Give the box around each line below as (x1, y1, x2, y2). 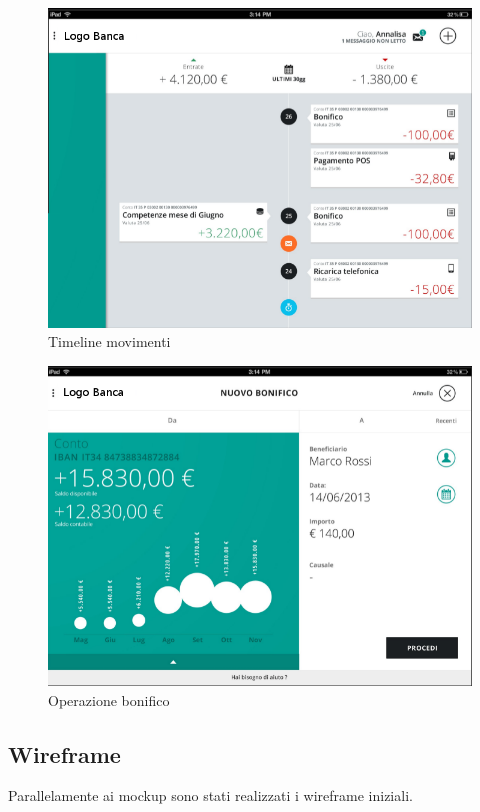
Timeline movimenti (48, 331, 171, 352)
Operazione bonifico (48, 689, 170, 710)
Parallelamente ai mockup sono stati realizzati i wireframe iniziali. (8, 785, 413, 806)
